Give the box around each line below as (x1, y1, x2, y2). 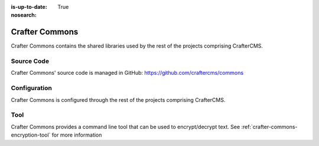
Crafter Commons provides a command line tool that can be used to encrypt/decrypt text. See (11, 123, 240, 130)
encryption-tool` (11, 131, 51, 138)
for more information (51, 131, 102, 138)
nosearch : (11, 12, 37, 19)
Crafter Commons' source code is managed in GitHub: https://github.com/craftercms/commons (11, 69, 244, 77)
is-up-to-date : (11, 4, 47, 10)
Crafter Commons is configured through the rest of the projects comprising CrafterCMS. (11, 96, 226, 103)
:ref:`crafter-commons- (241, 123, 298, 130)
